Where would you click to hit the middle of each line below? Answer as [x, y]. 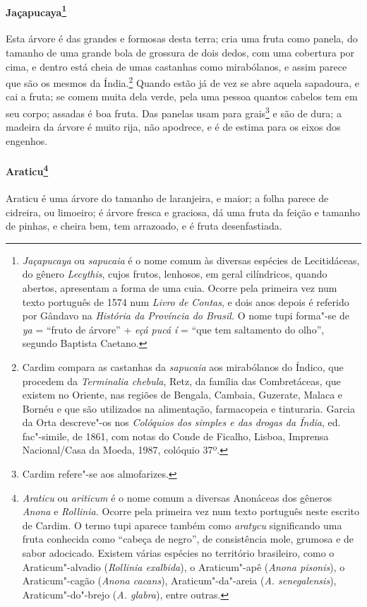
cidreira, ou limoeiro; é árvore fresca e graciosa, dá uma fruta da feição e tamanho [183, 212]
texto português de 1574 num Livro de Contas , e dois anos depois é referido [186, 301]
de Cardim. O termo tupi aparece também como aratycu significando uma [182, 525]
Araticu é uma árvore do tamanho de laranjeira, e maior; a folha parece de [167, 198]
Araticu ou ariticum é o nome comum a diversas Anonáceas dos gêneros [177, 497]
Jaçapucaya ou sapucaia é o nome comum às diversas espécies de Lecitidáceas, [191, 260]
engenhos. [27, 140]
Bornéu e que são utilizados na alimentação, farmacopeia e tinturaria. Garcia [188, 408]
